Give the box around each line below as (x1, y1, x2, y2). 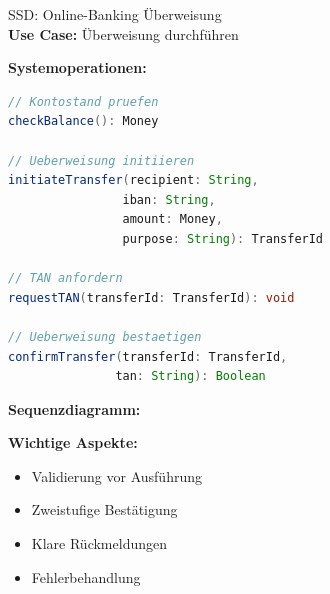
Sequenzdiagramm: (8, 398, 141, 419)
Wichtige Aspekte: (8, 432, 138, 453)
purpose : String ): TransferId (122, 231, 324, 246)
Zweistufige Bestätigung (31, 499, 178, 520)
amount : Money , (122, 212, 223, 227)
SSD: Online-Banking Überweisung (8, 4, 222, 24)
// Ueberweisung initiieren (8, 153, 195, 168)
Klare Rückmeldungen (31, 533, 167, 554)
